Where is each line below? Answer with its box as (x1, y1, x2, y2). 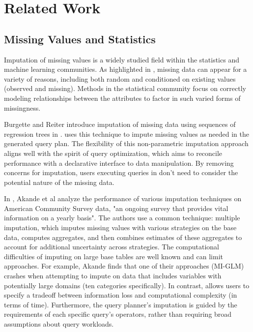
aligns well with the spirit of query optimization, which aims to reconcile (4, 148, 223, 158)
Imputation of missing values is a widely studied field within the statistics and (4, 54, 239, 64)
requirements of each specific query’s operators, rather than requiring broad (4, 309, 232, 319)
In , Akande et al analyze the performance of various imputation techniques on (4, 193, 242, 204)
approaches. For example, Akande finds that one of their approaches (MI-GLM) (4, 261, 244, 271)
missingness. (4, 102, 41, 113)
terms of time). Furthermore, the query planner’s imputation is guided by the (4, 299, 237, 309)
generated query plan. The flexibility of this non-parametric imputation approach (4, 138, 249, 149)
